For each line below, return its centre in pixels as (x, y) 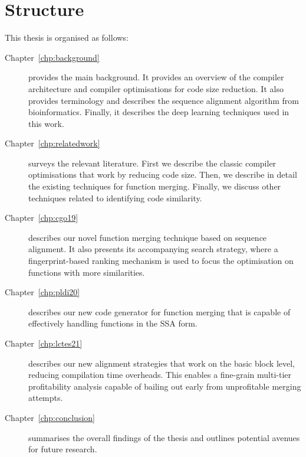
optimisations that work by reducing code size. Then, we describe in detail (163, 174)
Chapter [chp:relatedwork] (52, 143)
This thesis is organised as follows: (67, 37)
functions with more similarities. (87, 272)
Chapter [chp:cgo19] (42, 218)
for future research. (63, 449)
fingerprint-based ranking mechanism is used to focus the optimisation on (161, 261)
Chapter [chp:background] (52, 57)
